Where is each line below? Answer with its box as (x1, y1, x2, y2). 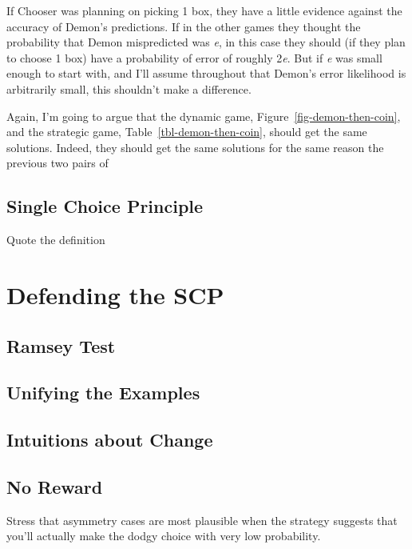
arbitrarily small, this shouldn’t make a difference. (6, 80, 252, 97)
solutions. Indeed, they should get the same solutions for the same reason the (6, 138, 384, 155)
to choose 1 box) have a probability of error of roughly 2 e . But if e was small (6, 49, 382, 66)
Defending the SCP (6, 278, 224, 311)
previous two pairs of (6, 154, 109, 171)
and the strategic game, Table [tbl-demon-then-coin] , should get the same (6, 123, 367, 140)
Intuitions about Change (6, 427, 213, 452)
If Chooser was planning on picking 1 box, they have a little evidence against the (6, 2, 402, 18)
